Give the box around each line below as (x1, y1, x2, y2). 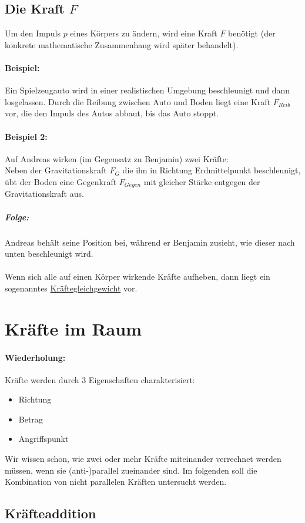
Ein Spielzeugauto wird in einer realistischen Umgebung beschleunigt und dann (5, 84, 290, 96)
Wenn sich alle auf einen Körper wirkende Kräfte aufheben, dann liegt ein (5, 270, 270, 283)
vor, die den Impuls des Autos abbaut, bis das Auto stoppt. (5, 107, 219, 119)
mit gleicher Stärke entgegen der (143, 175, 260, 187)
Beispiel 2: (5, 130, 48, 142)
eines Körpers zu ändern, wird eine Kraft (70, 27, 217, 39)
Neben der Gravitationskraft (5, 164, 107, 176)
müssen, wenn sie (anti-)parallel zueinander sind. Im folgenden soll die (5, 464, 257, 476)
